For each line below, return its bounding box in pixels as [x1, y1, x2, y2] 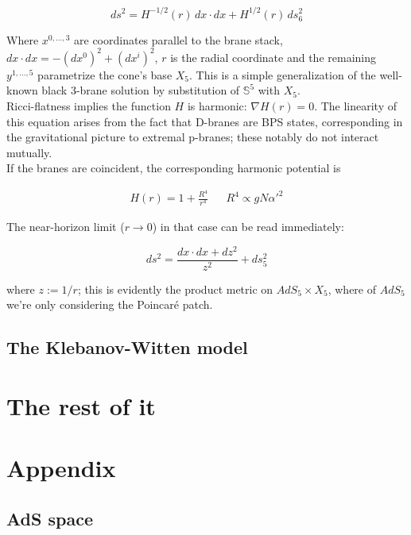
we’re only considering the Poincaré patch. [6, 296, 213, 313]
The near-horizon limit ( [6, 218, 125, 235]
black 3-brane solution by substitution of [41, 82, 240, 98]
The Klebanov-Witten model [6, 335, 248, 360]
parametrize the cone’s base [37, 66, 173, 83]
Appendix [6, 452, 116, 484]
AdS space [6, 506, 93, 530]
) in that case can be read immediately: [152, 218, 344, 235]
